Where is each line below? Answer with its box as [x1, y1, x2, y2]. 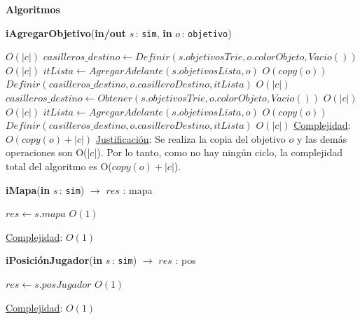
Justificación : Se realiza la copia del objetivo [95, 131, 286, 146]
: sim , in [135, 25, 172, 40]
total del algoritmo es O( [6, 159, 112, 173]
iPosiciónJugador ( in [6, 253, 103, 267]
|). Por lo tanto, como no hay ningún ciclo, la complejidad [94, 145, 342, 160]
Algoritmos [6, 2, 60, 16]
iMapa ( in [6, 182, 50, 197]
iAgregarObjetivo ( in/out [6, 25, 126, 40]
